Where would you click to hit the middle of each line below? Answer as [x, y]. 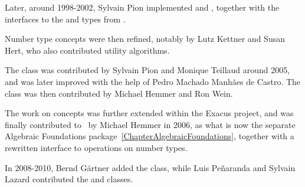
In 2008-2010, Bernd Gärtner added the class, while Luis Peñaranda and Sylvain [150, 167]
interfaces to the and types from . [65, 19]
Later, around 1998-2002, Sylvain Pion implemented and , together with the [142, 7]
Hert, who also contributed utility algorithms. [87, 50]
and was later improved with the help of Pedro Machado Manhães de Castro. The [153, 81]
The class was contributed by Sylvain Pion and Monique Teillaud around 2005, [147, 70]
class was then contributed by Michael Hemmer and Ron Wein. [119, 93]
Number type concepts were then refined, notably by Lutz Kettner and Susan [145, 39]
